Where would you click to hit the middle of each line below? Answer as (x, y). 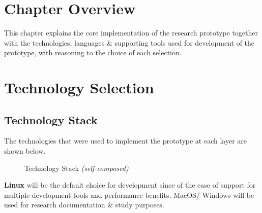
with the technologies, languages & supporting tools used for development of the (129, 42)
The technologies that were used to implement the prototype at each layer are (126, 141)
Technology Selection (79, 87)
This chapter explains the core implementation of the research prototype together (131, 33)
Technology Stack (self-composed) (77, 168)
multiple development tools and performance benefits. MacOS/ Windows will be (129, 194)
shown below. (25, 151)
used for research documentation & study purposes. (84, 205)
